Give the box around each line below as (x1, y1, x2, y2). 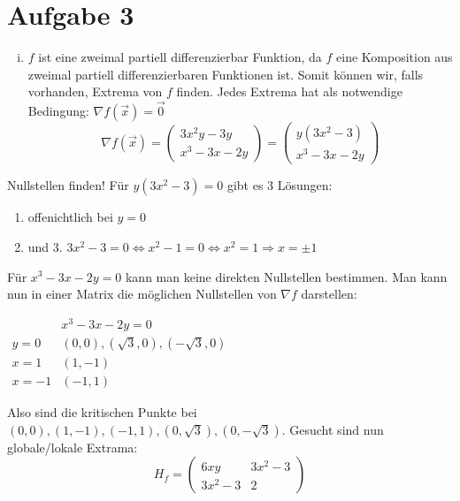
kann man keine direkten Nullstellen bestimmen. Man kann (125, 267, 448, 285)
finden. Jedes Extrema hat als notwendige (176, 82, 402, 101)
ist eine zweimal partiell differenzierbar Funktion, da (38, 48, 322, 66)
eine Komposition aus (336, 48, 453, 66)
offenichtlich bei (27, 208, 113, 226)
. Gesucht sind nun (281, 420, 384, 438)
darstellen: (301, 285, 357, 303)
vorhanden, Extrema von (27, 82, 163, 101)
